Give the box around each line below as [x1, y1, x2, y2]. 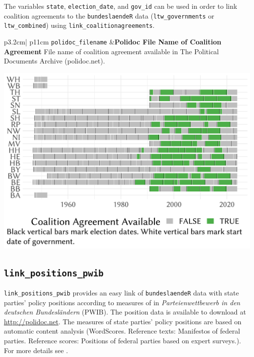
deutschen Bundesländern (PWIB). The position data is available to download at [4, 307, 246, 317]
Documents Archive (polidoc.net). [4, 56, 105, 66]
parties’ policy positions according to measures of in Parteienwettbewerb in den [4, 297, 240, 307]
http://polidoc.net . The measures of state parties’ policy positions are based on [4, 316, 242, 326]
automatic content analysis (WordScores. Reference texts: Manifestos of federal [4, 326, 240, 336]
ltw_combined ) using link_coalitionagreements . [4, 20, 155, 30]
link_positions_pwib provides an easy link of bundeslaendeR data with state [4, 287, 239, 297]
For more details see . [4, 345, 68, 355]
